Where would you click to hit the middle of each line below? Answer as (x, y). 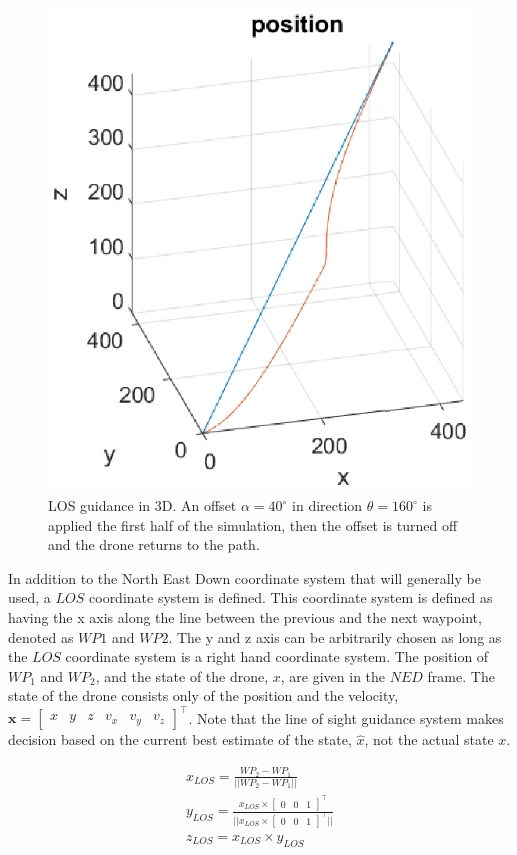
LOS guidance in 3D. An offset (142, 505)
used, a (29, 597)
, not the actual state (429, 739)
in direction (327, 505)
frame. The (461, 675)
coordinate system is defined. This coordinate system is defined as (291, 597)
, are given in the (333, 675)
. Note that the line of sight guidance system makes (346, 717)
